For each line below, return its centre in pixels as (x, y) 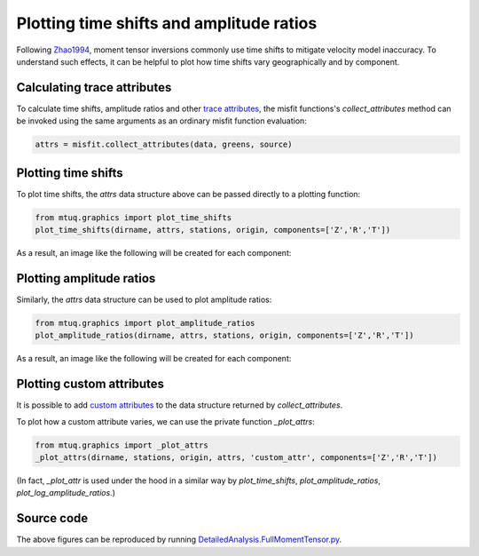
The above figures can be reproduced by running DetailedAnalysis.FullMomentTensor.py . (179, 540)
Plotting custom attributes (90, 384)
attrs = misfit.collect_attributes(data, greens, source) (164, 145)
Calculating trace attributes (94, 87)
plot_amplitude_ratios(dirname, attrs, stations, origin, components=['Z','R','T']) (224, 336)
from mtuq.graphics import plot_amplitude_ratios (145, 323)
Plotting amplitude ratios (86, 278)
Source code (52, 518)
